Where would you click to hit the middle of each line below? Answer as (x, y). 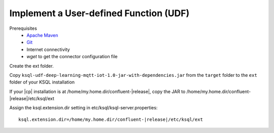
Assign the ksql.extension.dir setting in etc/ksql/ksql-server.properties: (83, 108)
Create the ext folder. (31, 66)
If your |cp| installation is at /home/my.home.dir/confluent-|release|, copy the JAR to (97, 92)
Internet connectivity (48, 49)
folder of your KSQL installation (42, 82)
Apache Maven (42, 35)
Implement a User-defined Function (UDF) (99, 13)
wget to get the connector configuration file (72, 57)
